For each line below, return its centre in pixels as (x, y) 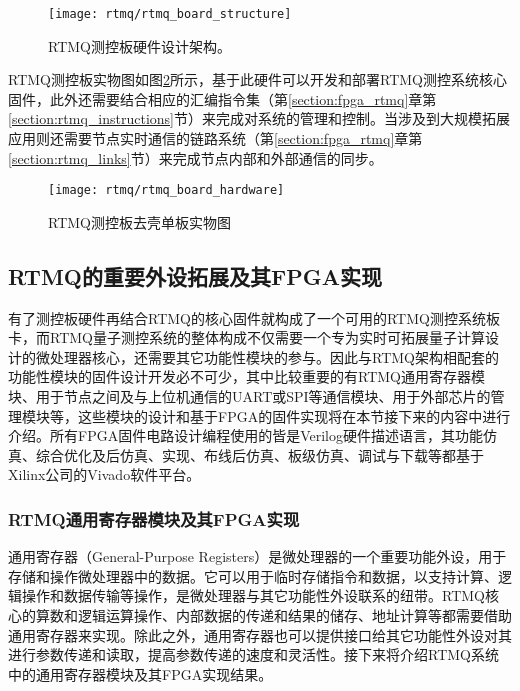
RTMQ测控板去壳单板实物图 (139, 221)
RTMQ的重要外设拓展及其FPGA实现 (195, 275)
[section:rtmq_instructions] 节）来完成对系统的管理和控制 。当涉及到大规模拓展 (259, 118)
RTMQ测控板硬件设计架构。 (139, 45)
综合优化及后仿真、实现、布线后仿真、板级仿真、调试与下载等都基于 (259, 454)
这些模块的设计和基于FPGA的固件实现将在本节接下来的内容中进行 (294, 415)
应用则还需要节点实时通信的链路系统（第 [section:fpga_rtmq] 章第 (215, 138)
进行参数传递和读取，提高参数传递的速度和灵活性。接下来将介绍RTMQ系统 (253, 654)
